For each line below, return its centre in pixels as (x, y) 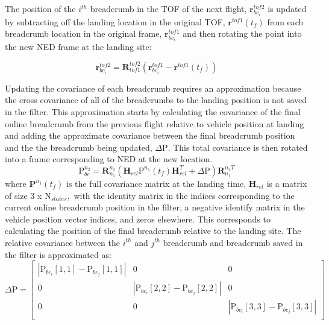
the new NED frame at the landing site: (78, 47)
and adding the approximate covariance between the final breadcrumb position (150, 135)
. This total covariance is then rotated (238, 147)
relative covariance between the (62, 242)
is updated (287, 8)
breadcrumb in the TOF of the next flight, (168, 8)
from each (285, 21)
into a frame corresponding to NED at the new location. (109, 159)
